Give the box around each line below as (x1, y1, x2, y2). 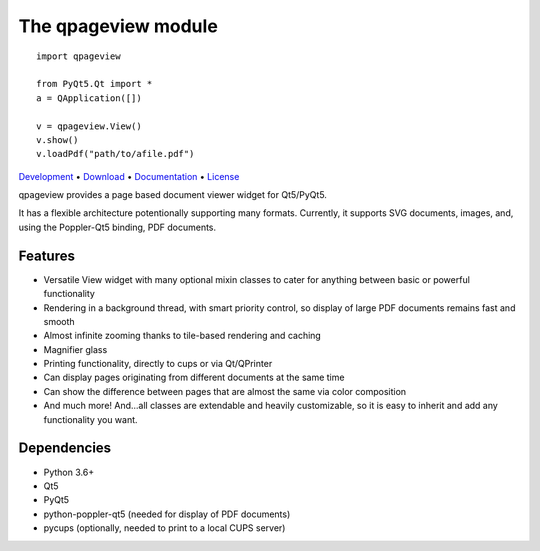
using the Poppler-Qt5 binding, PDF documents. (18, 221, 217, 233)
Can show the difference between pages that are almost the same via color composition (43, 385, 407, 397)
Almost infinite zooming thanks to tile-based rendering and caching (43, 330, 322, 342)
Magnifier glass (43, 343, 108, 355)
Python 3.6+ (43, 466, 95, 478)
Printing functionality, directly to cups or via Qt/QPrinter (43, 358, 273, 370)
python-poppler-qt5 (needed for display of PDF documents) (43, 508, 291, 520)
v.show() (36, 134, 79, 145)
